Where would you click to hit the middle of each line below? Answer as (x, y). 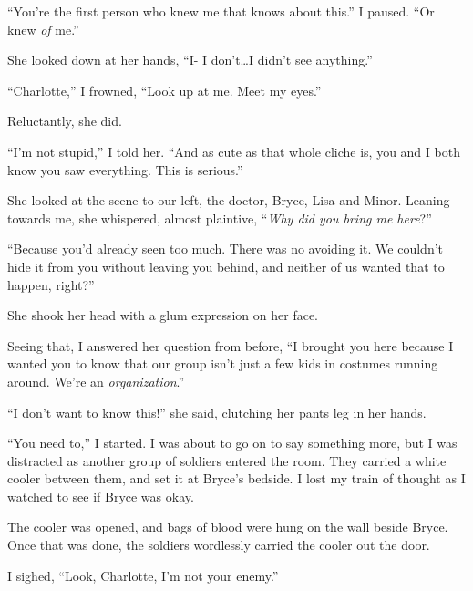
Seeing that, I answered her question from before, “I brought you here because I (231, 345)
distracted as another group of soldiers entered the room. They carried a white (227, 460)
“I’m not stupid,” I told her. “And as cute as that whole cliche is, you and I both (234, 151)
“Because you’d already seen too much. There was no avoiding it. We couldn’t (226, 249)
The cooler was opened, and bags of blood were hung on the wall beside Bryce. (228, 527)
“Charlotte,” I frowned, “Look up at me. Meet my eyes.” (165, 90)
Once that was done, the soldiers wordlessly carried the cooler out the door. (219, 545)
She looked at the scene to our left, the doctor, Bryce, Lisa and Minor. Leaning (229, 200)
